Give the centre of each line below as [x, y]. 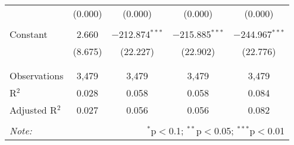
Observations [37, 75]
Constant [29, 34]
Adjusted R [33, 110]
